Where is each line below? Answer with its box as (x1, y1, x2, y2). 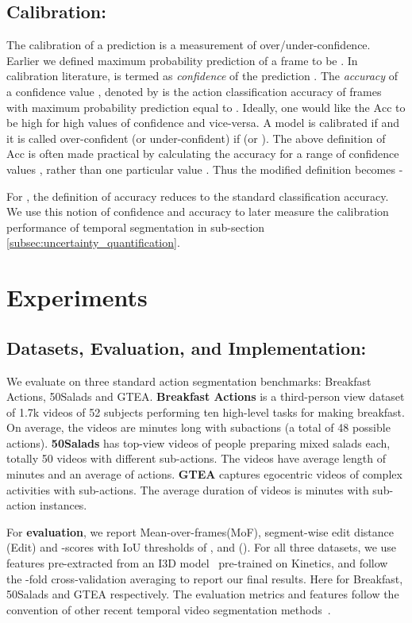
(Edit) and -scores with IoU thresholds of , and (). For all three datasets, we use (6, 539, 397, 556)
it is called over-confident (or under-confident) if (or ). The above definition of (6, 129, 386, 146)
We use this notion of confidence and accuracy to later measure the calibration (6, 203, 389, 220)
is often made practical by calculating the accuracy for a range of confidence (28, 145, 399, 162)
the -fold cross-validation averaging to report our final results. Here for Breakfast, (6, 570, 403, 586)
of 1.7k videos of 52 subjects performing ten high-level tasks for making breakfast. (6, 403, 405, 420)
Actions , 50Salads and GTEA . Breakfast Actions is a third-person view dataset (6, 388, 405, 405)
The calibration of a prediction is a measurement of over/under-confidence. (6, 37, 371, 53)
